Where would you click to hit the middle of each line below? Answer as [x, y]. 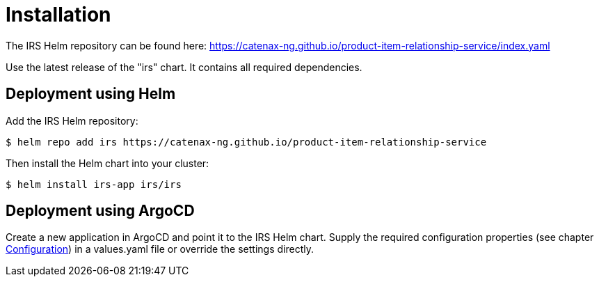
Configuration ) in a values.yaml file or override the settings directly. [160, 249]
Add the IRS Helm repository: [72, 120]
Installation [58, 15]
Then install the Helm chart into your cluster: [107, 163]
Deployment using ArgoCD [100, 211]
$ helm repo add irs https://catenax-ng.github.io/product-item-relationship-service [246, 142]
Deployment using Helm [91, 94]
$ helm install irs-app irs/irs [94, 184]
